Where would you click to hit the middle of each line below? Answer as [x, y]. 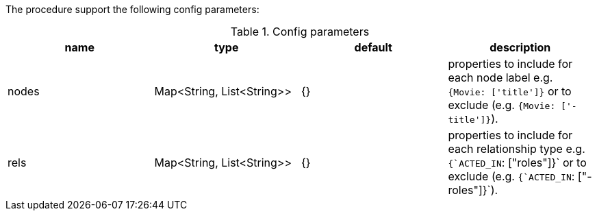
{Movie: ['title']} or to [510, 91]
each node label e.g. [500, 77]
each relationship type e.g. [517, 149]
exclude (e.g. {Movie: [502, 105]
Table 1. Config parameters [300, 32]
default [373, 47]
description [520, 47]
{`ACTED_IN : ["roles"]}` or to [517, 163]
